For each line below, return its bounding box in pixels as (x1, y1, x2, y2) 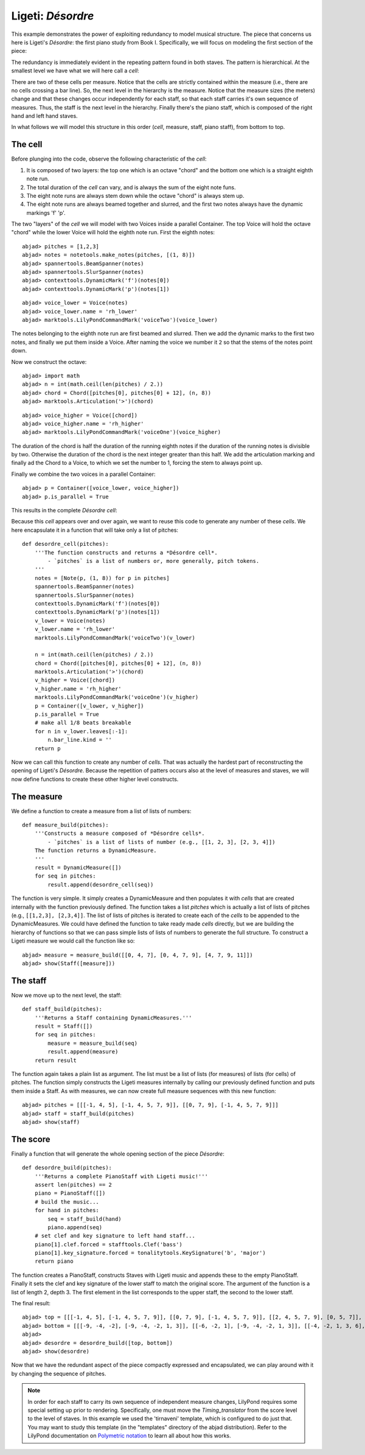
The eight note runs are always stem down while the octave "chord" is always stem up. (26, 192, 245, 199)
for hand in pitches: (34, 1207, 100, 1214)
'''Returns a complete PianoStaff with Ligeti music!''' (34, 1173, 208, 1180)
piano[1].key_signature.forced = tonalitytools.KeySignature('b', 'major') (34, 1249, 266, 1257)
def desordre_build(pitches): (22, 1164, 113, 1171)
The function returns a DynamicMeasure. (34, 847, 158, 854)
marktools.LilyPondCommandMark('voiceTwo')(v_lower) (34, 634, 196, 641)
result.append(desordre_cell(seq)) (47, 881, 154, 888)
